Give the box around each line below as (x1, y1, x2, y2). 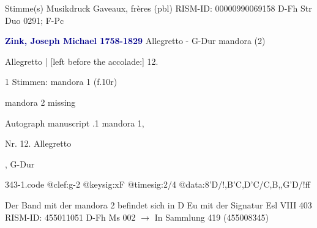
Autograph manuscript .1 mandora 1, (5, 116, 144, 129)
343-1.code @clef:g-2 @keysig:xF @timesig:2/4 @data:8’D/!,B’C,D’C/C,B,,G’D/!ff (5, 178, 310, 191)
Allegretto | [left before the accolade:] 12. (5, 54, 158, 67)
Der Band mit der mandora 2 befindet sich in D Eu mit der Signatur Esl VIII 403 (5, 198, 312, 211)
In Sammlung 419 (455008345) (154, 210, 269, 223)
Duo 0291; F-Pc (5, 13, 64, 26)
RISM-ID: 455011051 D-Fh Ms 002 (5, 210, 136, 223)
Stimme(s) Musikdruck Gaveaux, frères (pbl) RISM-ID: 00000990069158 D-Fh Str (5, 2, 312, 14)
